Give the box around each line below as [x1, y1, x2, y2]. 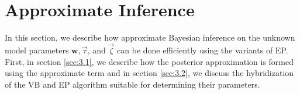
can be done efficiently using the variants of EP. [116, 44, 288, 56]
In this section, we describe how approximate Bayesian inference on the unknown [5, 31, 295, 44]
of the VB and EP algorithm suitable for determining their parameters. [5, 78, 260, 90]
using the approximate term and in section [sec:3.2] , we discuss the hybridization [5, 67, 294, 79]
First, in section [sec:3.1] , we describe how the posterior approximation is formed [5, 55, 294, 67]
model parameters [5, 44, 69, 56]
